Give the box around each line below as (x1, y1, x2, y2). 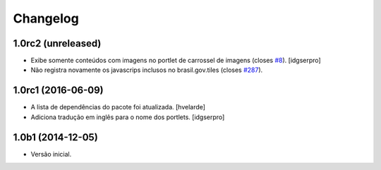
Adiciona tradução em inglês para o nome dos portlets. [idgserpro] (30, 113, 225, 121)
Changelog (13, 11, 79, 26)
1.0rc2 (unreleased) (13, 37, 102, 49)
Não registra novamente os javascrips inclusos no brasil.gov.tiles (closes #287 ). (30, 66, 263, 74)
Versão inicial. (30, 150, 72, 158)
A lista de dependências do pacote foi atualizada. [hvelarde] (30, 103, 206, 111)
